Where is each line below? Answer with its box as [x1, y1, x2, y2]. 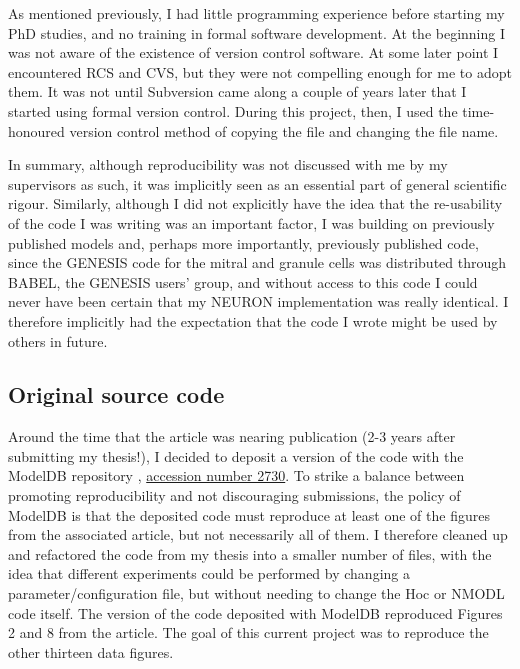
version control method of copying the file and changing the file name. [69, 120, 499, 141]
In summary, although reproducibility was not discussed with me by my [8, 154, 448, 175]
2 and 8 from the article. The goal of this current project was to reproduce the [8, 622, 489, 643]
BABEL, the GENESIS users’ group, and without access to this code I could [8, 271, 478, 292]
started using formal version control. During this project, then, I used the [8, 100, 458, 121]
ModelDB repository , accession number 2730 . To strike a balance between [8, 465, 465, 486]
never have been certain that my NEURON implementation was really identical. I [8, 291, 509, 312]
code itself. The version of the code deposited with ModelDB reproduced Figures [8, 602, 503, 623]
